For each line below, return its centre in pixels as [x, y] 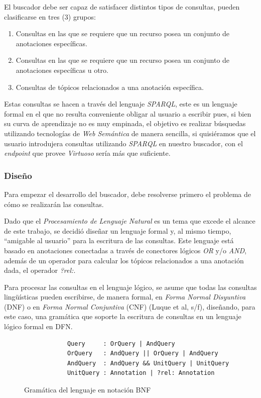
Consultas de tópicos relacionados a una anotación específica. [110, 87]
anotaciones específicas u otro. [62, 70]
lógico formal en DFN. [38, 326]
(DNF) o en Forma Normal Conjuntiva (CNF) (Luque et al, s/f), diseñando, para [130, 306]
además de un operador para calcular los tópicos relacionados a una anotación [124, 260]
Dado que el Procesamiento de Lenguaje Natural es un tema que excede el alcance [130, 221]
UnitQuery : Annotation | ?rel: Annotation [141, 373]
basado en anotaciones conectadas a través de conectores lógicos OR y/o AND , [125, 250]
